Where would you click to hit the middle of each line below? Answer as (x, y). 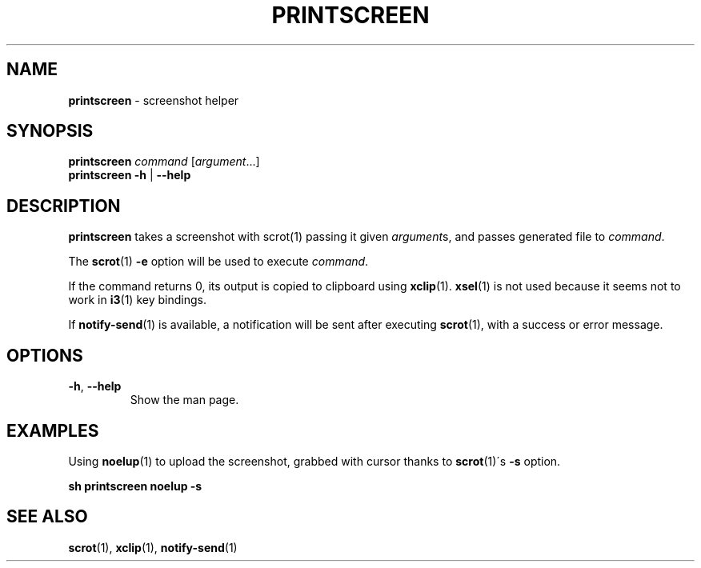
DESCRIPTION (64, 206)
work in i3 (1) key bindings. (137, 300)
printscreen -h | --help (130, 175)
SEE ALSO (47, 517)
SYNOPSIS (50, 131)
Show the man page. (184, 400)
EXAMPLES (53, 430)
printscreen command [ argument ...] (164, 162)
